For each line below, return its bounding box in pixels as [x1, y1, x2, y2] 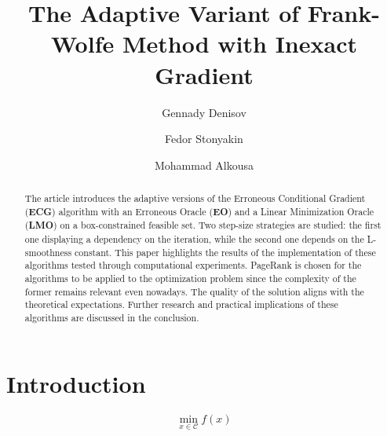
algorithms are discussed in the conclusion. [24, 310, 199, 324]
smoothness [24, 245, 72, 258]
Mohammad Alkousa [154, 156, 254, 173]
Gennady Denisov [162, 104, 246, 120]
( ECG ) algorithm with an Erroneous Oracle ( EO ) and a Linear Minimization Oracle [24, 204, 374, 218]
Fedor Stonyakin [165, 130, 243, 147]
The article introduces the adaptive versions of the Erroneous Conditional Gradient [24, 192, 366, 205]
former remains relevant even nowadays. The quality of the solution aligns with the [24, 284, 364, 298]
